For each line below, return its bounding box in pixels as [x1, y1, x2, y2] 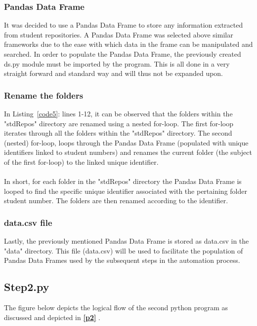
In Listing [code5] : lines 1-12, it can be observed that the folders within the [4, 109, 233, 118]
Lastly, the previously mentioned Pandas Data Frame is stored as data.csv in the [4, 236, 249, 246]
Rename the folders [4, 89, 84, 101]
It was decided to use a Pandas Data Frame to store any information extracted [4, 20, 243, 30]
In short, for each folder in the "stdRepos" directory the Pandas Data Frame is [4, 176, 242, 186]
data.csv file [4, 216, 52, 228]
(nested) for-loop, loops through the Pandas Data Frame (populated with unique [4, 137, 249, 147]
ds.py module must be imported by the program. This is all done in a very [4, 58, 230, 69]
